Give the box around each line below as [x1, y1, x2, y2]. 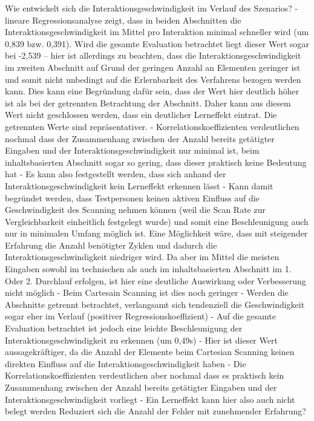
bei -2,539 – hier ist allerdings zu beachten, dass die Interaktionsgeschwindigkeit [5, 49, 301, 62]
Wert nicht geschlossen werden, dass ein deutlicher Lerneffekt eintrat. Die [5, 108, 277, 121]
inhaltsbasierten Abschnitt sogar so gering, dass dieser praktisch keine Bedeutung [5, 155, 307, 168]
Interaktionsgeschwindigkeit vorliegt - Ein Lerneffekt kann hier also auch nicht [5, 393, 295, 405]
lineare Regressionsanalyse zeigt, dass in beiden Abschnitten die [5, 13, 241, 26]
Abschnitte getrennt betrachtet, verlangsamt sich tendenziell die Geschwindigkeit [5, 298, 305, 310]
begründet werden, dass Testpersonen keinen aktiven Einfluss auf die [5, 191, 260, 204]
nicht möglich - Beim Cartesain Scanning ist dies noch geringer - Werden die [5, 286, 289, 299]
